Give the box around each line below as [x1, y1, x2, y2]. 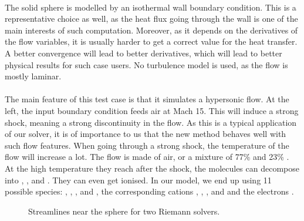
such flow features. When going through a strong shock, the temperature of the [5, 139, 289, 151]
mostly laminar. [5, 70, 62, 82]
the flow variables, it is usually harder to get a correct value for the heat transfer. [5, 35, 298, 48]
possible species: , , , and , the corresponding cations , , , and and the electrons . [5, 185, 294, 197]
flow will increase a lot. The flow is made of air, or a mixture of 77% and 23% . [5, 150, 289, 163]
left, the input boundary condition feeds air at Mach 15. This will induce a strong [5, 104, 299, 116]
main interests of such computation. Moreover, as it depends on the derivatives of [5, 24, 298, 36]
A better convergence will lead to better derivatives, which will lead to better [5, 46, 282, 59]
